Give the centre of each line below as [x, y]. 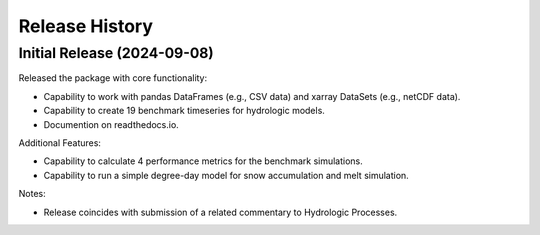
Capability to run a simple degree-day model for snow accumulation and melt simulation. [226, 175]
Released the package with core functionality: [113, 78]
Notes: [32, 194]
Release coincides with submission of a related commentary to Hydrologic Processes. [220, 212]
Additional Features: [60, 142]
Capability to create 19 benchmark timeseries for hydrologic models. [184, 111]
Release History [86, 26]
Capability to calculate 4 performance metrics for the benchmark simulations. [203, 161]
